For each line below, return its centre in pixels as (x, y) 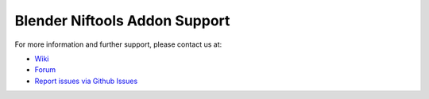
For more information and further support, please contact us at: (118, 44)
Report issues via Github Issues (86, 81)
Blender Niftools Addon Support (122, 21)
